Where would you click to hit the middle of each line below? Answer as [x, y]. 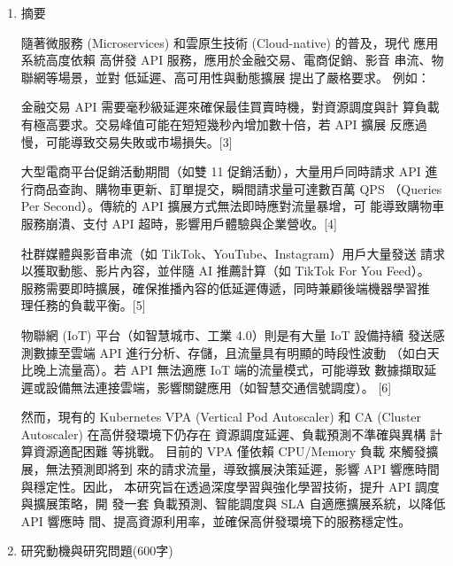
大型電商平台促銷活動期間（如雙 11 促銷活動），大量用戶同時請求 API [221, 171]
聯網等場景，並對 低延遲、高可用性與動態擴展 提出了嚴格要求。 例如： [225, 77]
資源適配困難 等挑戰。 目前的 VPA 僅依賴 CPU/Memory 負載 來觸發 [230, 451]
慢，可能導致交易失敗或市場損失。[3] [127, 141]
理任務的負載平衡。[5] [83, 305]
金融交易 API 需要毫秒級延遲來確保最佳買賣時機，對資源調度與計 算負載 [230, 107]
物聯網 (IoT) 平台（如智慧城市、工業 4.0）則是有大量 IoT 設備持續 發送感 [233, 334]
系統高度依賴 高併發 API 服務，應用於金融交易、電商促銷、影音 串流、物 [232, 60]
